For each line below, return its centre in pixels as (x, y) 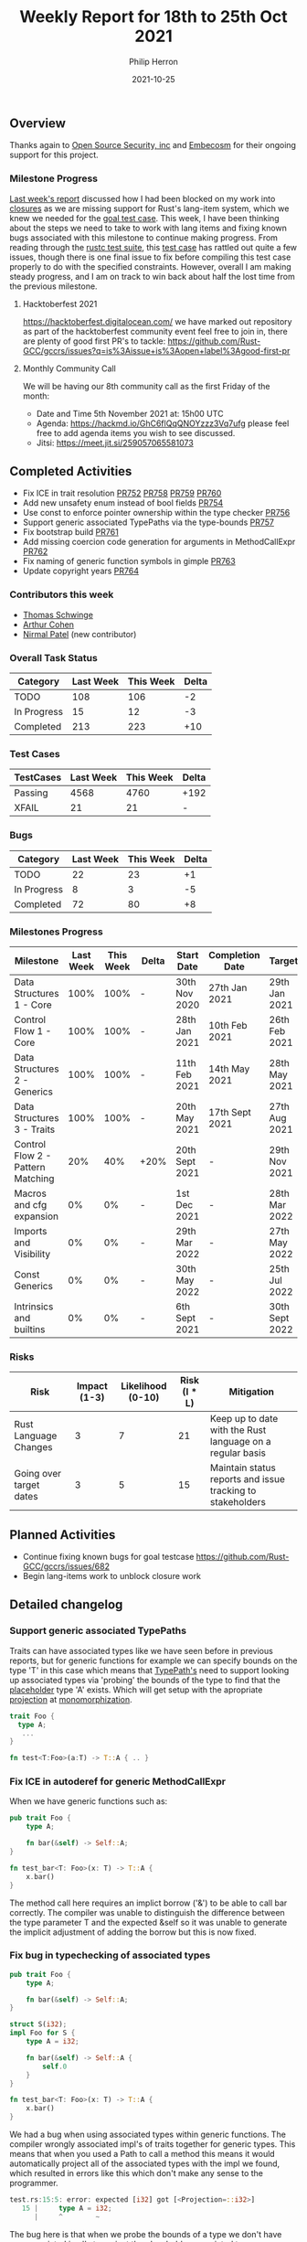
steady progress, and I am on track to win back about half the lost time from (152, 276)
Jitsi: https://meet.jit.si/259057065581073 (115, 443)
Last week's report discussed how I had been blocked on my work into (143, 198)
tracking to (233, 1490)
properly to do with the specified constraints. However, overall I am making (151, 266)
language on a (240, 1442)
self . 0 (55, 2066)
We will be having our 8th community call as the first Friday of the (146, 386)
